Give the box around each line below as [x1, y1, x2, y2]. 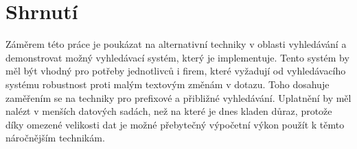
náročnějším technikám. [5, 131, 105, 145]
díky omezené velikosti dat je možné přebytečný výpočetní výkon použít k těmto [5, 117, 345, 131]
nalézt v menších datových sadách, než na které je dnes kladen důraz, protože [5, 104, 332, 118]
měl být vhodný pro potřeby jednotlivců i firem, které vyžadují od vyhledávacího [5, 64, 346, 78]
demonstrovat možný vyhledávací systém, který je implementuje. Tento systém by [5, 50, 349, 64]
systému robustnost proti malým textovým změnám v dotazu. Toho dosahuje [5, 77, 330, 91]
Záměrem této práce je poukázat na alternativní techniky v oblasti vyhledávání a [5, 37, 347, 51]
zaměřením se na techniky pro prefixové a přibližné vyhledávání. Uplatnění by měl [5, 90, 352, 105]
